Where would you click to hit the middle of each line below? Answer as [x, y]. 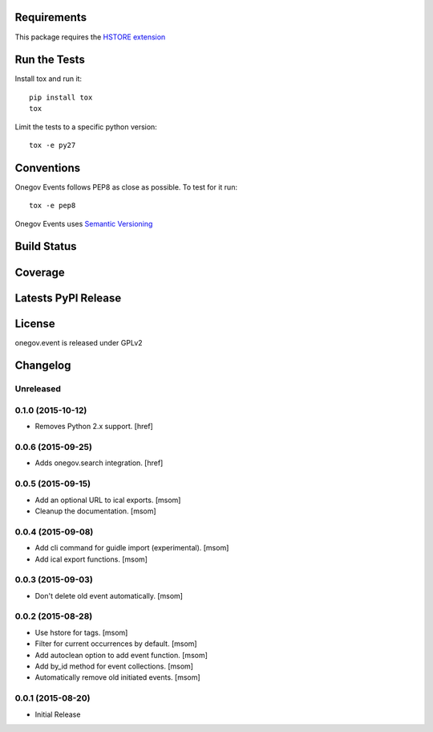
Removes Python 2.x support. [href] [94, 427]
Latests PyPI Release [68, 298]
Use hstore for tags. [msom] [81, 632]
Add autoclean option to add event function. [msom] [121, 655]
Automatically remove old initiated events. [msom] [117, 677]
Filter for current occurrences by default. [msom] [116, 644]
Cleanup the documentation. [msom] [95, 511]
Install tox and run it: [49, 79]
